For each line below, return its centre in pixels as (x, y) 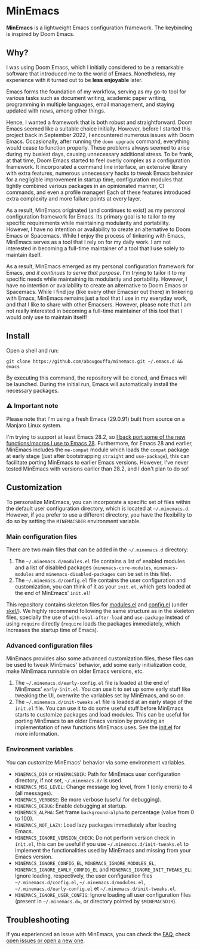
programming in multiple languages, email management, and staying (90, 104)
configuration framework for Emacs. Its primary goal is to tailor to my (91, 216)
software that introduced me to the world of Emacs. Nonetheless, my (91, 74)
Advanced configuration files (50, 645)
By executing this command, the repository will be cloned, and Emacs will (96, 378)
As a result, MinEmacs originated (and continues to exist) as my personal (96, 210)
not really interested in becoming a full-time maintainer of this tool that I (94, 311)
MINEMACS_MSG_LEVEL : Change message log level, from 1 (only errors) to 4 (104, 787)
